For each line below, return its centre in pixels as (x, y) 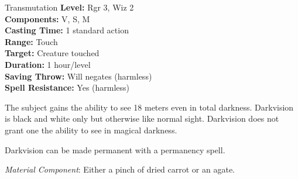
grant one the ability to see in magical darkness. (91, 130)
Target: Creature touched (52, 53)
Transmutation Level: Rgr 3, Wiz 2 (69, 7)
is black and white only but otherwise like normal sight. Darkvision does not (142, 118)
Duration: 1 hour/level (48, 64)
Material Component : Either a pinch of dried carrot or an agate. (120, 169)
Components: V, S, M (47, 18)
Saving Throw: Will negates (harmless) (78, 76)
